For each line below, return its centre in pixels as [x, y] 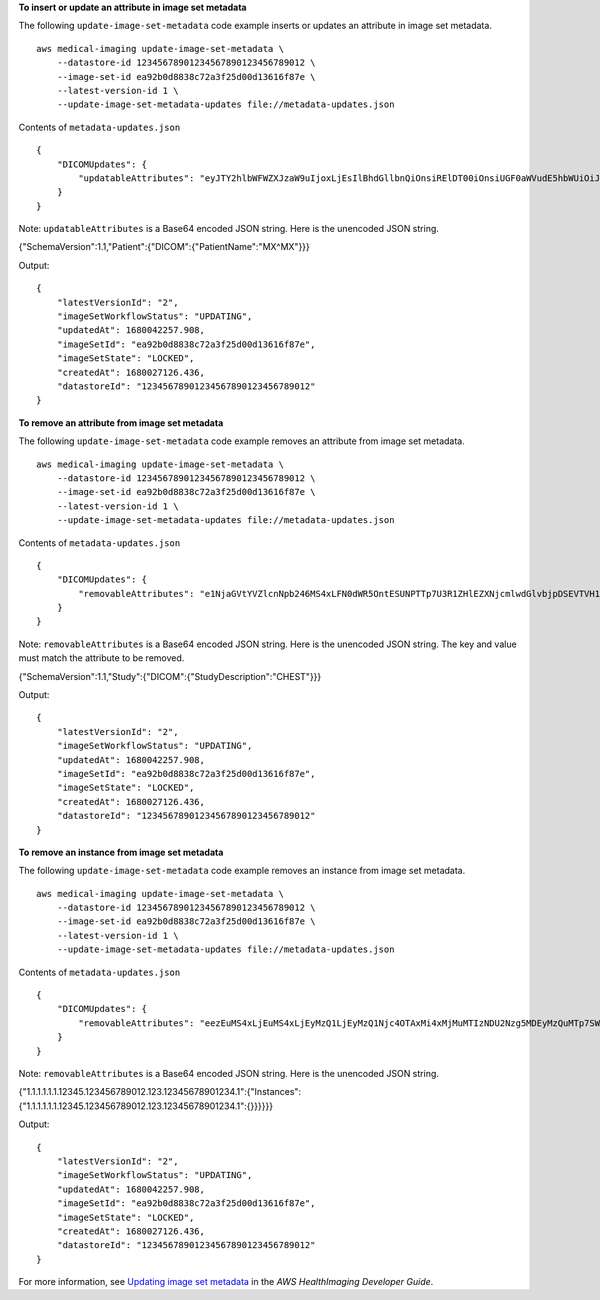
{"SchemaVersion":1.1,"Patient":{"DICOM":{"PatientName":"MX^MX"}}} [164, 247]
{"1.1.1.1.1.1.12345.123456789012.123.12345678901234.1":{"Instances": [160, 1092]
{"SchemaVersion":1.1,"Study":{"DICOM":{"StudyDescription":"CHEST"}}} [170, 676]
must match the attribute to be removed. [101, 658]
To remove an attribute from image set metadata [121, 422]
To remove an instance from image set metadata [121, 852]
